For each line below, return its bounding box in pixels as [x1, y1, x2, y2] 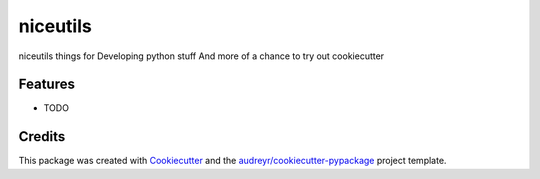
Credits [18, 128, 66, 145]
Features [18, 76, 75, 93]
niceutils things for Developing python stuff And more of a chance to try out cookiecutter [18, 50, 385, 62]
